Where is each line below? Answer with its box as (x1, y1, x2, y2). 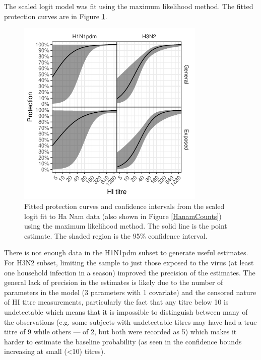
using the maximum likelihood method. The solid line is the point (24, 221, 227, 231)
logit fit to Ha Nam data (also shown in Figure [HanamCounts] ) (24, 210, 222, 221)
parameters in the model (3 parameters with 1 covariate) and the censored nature (4, 286, 256, 297)
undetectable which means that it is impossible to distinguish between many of (4, 306, 248, 317)
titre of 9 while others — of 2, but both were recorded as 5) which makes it (4, 326, 237, 337)
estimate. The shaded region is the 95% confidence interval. (24, 230, 208, 241)
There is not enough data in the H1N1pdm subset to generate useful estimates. (4, 247, 248, 258)
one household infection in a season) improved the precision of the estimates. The (4, 267, 255, 277)
